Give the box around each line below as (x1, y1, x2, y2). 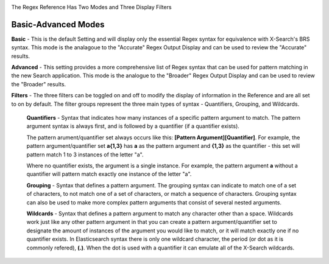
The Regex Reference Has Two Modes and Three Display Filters (11, 4, 172, 10)
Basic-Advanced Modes (11, 19, 105, 30)
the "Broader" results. (11, 80, 66, 88)
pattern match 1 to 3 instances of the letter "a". (26, 151, 144, 158)
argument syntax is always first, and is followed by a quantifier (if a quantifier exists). (26, 122, 240, 130)
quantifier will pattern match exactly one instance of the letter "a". (26, 170, 192, 178)
